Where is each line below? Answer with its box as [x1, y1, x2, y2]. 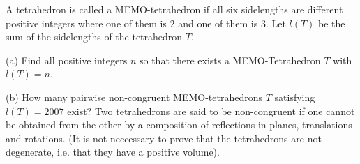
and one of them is [178, 15, 258, 30]
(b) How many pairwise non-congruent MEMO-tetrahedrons [6, 89, 263, 104]
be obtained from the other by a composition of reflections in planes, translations [6, 117, 352, 132]
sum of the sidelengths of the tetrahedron [6, 29, 183, 44]
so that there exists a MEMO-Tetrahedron [139, 52, 321, 67]
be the [318, 15, 345, 30]
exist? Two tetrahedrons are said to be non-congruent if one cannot [67, 103, 355, 118]
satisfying [274, 89, 315, 104]
